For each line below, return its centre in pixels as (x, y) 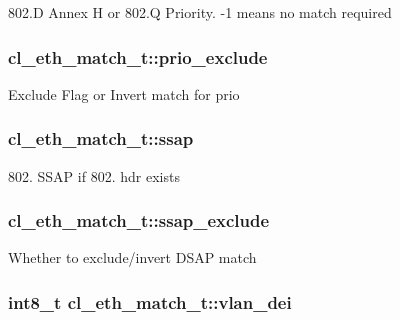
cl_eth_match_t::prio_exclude (138, 56)
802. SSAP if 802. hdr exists (94, 175)
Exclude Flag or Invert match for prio (124, 93)
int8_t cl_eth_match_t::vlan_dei (150, 301)
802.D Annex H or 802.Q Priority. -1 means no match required (200, 12)
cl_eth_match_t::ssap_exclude (139, 220)
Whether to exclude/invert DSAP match (132, 257)
